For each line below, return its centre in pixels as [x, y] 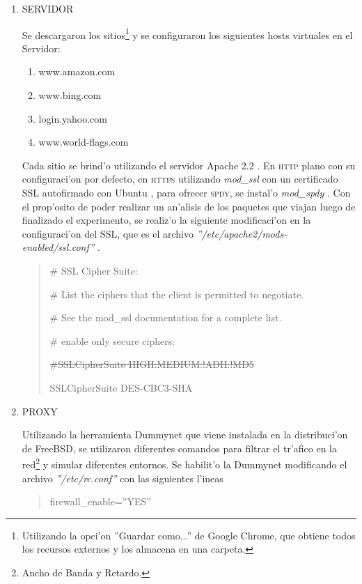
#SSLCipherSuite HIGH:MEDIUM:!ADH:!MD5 [152, 364]
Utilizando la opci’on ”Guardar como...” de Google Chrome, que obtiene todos [189, 535]
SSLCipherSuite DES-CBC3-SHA [121, 387]
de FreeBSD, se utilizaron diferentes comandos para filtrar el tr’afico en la [180, 448]
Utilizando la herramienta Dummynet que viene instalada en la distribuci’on [185, 435]
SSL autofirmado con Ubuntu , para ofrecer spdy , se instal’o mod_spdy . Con [186, 192]
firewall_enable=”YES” [100, 501]
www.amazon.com [77, 71]
